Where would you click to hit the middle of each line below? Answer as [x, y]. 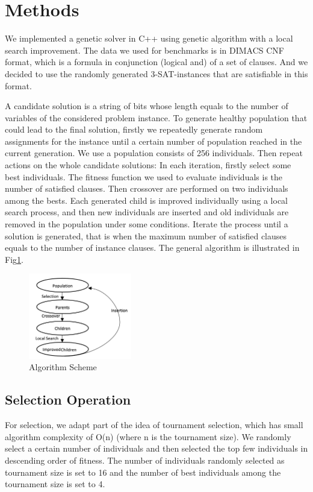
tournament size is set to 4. [55, 484]
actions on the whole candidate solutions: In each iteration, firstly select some [148, 165]
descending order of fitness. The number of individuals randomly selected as [145, 460]
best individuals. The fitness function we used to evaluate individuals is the [144, 176]
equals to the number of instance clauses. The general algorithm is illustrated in [152, 248]
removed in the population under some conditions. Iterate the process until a [147, 224]
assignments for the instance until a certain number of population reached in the [153, 141]
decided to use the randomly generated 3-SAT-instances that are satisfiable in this [156, 73]
